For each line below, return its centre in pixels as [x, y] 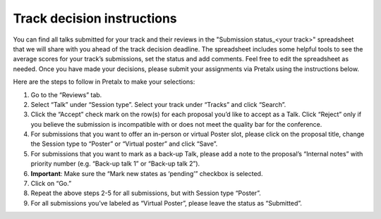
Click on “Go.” [51, 184]
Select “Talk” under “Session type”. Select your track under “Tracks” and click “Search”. [158, 104]
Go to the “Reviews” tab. [66, 94]
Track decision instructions [95, 18]
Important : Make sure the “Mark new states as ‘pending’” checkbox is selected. [147, 173]
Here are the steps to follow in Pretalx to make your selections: [104, 82]
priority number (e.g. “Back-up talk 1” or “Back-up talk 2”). [115, 164]
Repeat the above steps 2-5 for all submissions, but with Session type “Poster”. [146, 193]
